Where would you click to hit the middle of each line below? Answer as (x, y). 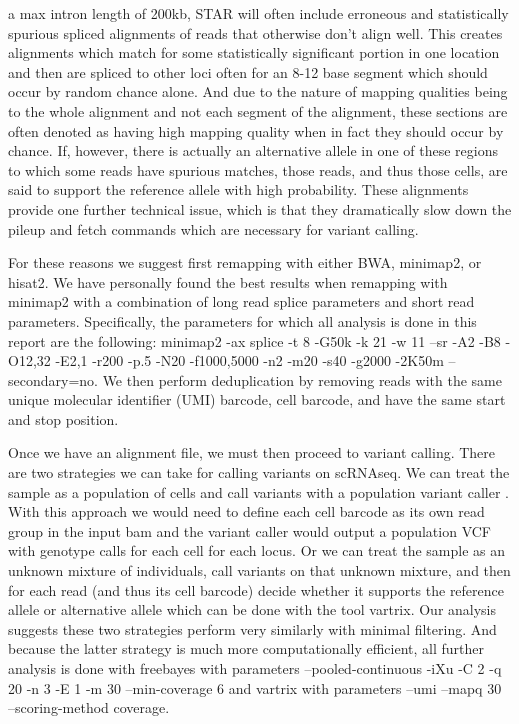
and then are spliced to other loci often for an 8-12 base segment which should (248, 71)
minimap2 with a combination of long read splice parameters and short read (241, 301)
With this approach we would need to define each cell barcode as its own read (246, 511)
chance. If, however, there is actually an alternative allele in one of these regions (253, 150)
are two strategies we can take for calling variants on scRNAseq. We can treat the (259, 472)
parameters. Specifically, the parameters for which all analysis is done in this (242, 320)
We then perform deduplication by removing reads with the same (302, 379)
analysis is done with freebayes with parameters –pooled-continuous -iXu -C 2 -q (255, 668)
